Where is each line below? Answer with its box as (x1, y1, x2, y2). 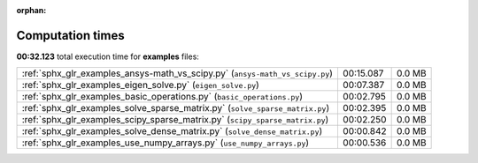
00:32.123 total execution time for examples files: (16, 51, 199, 62)
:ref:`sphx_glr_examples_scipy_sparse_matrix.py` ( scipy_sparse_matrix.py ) (21, 114, 329, 126)
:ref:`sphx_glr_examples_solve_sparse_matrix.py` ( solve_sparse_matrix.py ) (21, 102, 330, 115)
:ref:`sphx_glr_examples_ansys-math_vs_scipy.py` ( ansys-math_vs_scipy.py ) (21, 67, 334, 79)
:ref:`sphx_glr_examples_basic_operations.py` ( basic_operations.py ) (21, 91, 304, 103)
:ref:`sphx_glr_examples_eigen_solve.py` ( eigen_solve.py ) (21, 79, 260, 92)
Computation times (16, 27, 125, 43)
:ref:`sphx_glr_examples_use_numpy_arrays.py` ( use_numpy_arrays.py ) (21, 137, 310, 149)
